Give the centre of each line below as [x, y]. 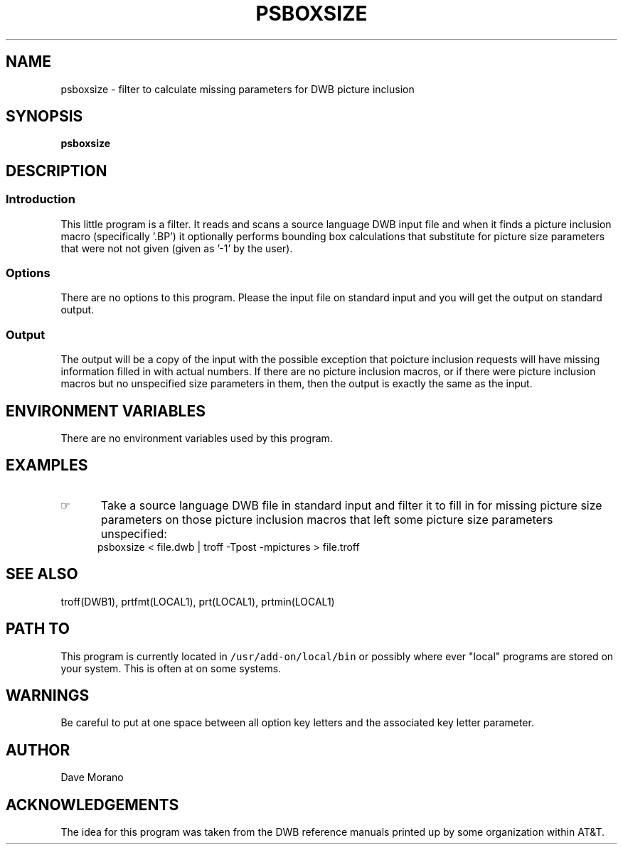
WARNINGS [48, 695]
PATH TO [38, 629]
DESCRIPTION [57, 171]
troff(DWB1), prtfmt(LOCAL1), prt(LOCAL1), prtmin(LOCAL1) [198, 601]
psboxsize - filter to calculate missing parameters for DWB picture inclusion [238, 89]
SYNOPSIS [44, 117]
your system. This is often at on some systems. [171, 668]
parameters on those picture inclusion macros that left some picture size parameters [327, 519]
